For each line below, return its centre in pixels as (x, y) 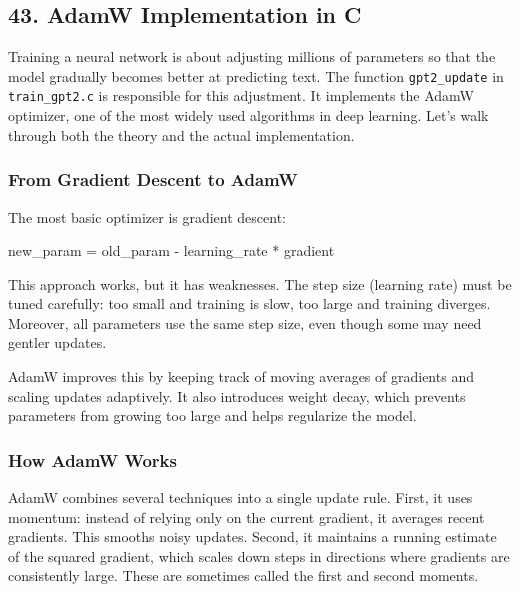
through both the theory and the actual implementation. (181, 134)
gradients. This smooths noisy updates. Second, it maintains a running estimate (252, 536)
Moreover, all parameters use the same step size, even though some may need (245, 322)
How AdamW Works (92, 459)
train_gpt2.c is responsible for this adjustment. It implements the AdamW (241, 95)
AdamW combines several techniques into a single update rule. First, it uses (240, 497)
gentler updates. (57, 342)
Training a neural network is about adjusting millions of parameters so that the (252, 56)
